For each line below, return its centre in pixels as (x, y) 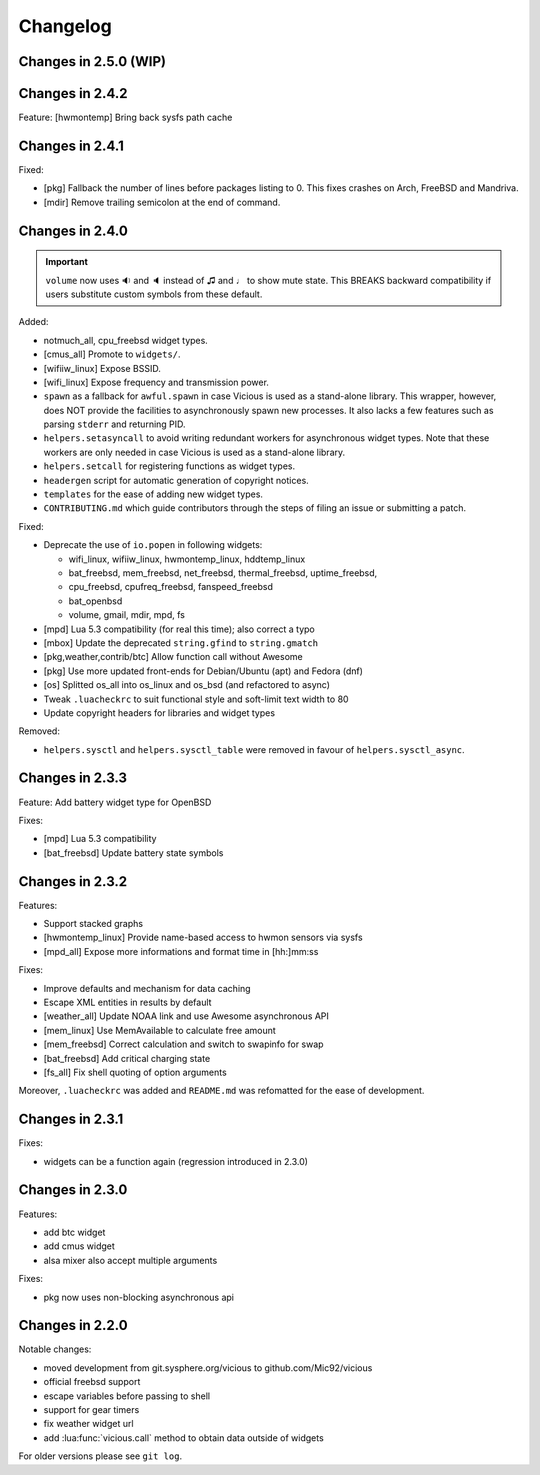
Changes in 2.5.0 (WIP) (92, 61)
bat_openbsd (95, 601)
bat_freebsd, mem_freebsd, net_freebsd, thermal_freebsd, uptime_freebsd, (223, 572)
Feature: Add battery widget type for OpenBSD (115, 802)
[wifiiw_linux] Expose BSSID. (102, 368)
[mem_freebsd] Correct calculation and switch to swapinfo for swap (183, 1044)
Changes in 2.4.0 (73, 230)
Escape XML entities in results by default (127, 1002)
